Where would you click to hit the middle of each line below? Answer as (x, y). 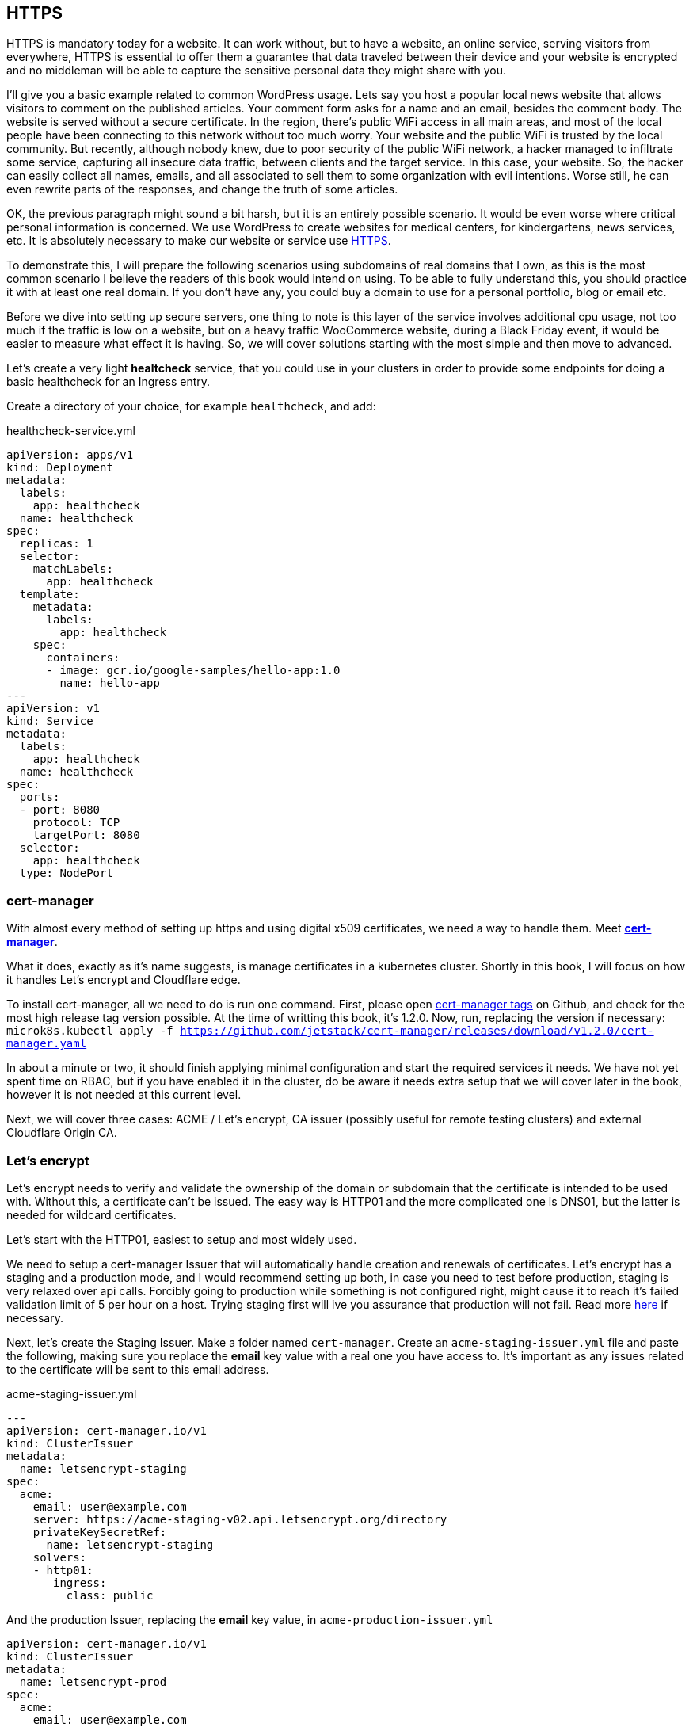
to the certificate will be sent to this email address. (138, 1369)
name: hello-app (110, 683)
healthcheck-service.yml (71, 431)
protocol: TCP (76, 823)
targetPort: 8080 (86, 835)
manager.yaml (47, 1044)
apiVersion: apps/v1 (70, 455)
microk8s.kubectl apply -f (90, 1031)
